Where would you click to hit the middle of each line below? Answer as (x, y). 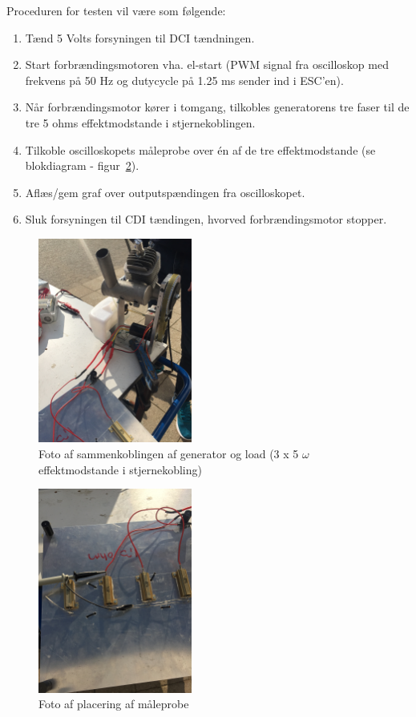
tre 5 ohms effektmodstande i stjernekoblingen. (140, 122)
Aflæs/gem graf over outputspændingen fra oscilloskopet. (165, 192)
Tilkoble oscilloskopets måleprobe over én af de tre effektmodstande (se (200, 149)
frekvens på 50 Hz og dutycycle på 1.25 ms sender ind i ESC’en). (184, 80)
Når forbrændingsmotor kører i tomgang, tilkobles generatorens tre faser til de (217, 107)
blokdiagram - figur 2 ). (82, 165)
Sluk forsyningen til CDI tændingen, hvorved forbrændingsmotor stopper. (206, 219)
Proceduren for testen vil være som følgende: (116, 10)
